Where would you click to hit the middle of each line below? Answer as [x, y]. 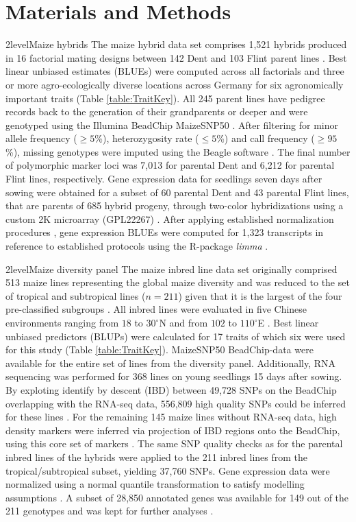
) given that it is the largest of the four [260, 295]
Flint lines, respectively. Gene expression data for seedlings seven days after [164, 179]
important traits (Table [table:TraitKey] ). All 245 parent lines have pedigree [165, 98]
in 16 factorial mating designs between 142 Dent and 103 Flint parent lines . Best [176, 57]
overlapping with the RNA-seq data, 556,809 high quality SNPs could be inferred [176, 403]
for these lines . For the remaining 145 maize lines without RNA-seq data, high [171, 417]
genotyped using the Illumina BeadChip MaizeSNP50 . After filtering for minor [172, 124]
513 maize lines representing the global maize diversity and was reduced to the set [178, 282]
